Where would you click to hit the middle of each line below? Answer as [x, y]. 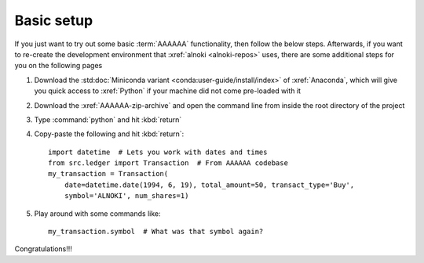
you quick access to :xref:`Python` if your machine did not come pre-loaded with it [168, 91]
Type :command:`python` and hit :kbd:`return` [108, 119]
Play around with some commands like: [97, 213]
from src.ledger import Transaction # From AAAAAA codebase [168, 163]
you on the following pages [58, 66]
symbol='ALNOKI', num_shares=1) [126, 196]
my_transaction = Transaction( [108, 174]
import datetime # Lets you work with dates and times [158, 152]
